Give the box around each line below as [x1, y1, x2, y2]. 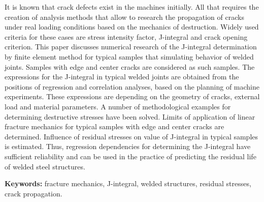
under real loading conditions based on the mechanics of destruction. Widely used [5, 21, 259, 32]
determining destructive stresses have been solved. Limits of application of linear [5, 111, 255, 122]
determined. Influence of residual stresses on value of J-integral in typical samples [5, 131, 258, 141]
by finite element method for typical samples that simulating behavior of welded [5, 51, 254, 62]
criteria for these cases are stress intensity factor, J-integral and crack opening [5, 31, 248, 42]
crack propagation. [5, 188, 62, 198]
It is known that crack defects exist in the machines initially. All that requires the [5, 2, 259, 12]
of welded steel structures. [5, 161, 85, 171]
